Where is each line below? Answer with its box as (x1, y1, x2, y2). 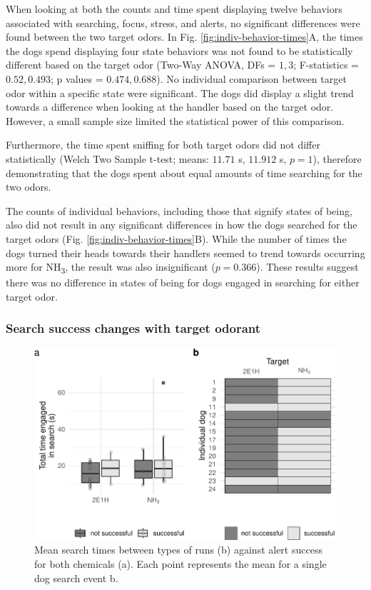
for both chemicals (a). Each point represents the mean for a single (34, 556, 327, 571)
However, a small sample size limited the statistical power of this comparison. (6, 113, 345, 128)
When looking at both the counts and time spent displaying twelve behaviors (6, 1, 342, 16)
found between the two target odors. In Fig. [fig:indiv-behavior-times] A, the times (6, 29, 363, 44)
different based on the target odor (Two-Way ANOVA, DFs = (6, 57, 276, 72)
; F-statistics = (293, 57, 359, 72)
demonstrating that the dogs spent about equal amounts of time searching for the (6, 165, 362, 180)
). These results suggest (256, 259, 359, 274)
